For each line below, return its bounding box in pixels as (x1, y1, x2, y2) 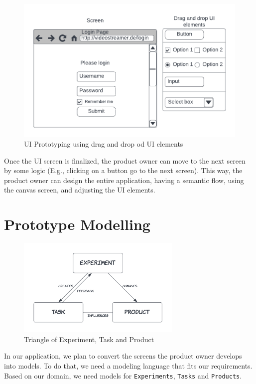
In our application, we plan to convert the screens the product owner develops (4, 351, 242, 361)
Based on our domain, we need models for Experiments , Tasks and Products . (4, 370, 242, 381)
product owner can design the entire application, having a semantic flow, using (4, 175, 244, 185)
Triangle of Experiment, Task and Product (24, 334, 154, 344)
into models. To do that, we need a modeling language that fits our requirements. (4, 360, 253, 371)
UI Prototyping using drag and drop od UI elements (24, 139, 183, 149)
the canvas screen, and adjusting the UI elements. (4, 185, 155, 195)
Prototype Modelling (4, 214, 150, 234)
